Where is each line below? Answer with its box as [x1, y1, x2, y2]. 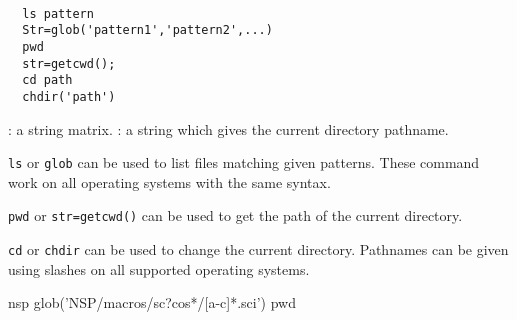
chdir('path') [22, 89, 116, 104]
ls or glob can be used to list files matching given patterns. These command [8, 152, 480, 173]
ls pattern [22, 6, 94, 21]
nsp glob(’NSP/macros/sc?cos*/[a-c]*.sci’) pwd [8, 292, 297, 313]
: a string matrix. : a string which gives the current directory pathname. [8, 118, 449, 139]
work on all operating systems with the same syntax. [8, 171, 331, 192]
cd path [22, 73, 73, 88]
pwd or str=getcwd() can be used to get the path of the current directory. [8, 205, 463, 226]
